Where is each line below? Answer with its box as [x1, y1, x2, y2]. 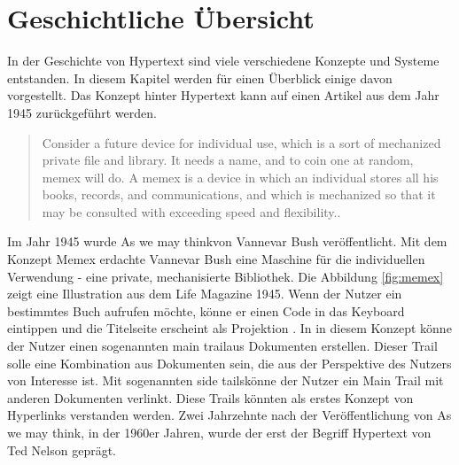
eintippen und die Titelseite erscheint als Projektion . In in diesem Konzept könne [7, 319, 452, 337]
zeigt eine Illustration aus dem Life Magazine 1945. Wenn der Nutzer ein [7, 284, 402, 303]
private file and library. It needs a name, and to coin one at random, [42, 151, 414, 169]
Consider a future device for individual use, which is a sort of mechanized [42, 133, 441, 151]
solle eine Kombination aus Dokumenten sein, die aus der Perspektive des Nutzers [7, 353, 452, 372]
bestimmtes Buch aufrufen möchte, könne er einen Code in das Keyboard [7, 301, 405, 320]
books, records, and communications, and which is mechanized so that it [42, 185, 436, 204]
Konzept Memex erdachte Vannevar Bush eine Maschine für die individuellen [7, 250, 425, 268]
